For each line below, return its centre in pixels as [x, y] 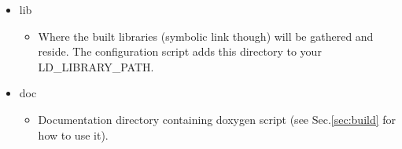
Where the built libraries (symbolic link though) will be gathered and [206, 36]
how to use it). [73, 134]
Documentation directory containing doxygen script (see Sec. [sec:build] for [217, 119]
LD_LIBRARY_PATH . [96, 66]
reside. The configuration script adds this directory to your [180, 51]
